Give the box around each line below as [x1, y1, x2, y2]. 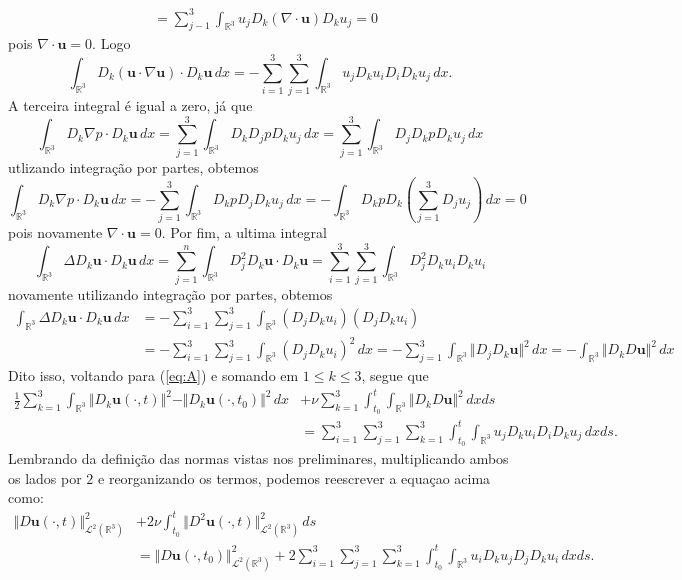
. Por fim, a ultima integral [161, 222, 327, 243]
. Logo [92, 33, 131, 54]
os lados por [8, 467, 82, 488]
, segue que [361, 365, 429, 386]
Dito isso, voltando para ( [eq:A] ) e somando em [8, 365, 299, 386]
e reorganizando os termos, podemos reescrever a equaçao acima [98, 467, 491, 488]
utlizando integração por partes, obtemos [8, 156, 259, 177]
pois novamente [8, 222, 103, 243]
